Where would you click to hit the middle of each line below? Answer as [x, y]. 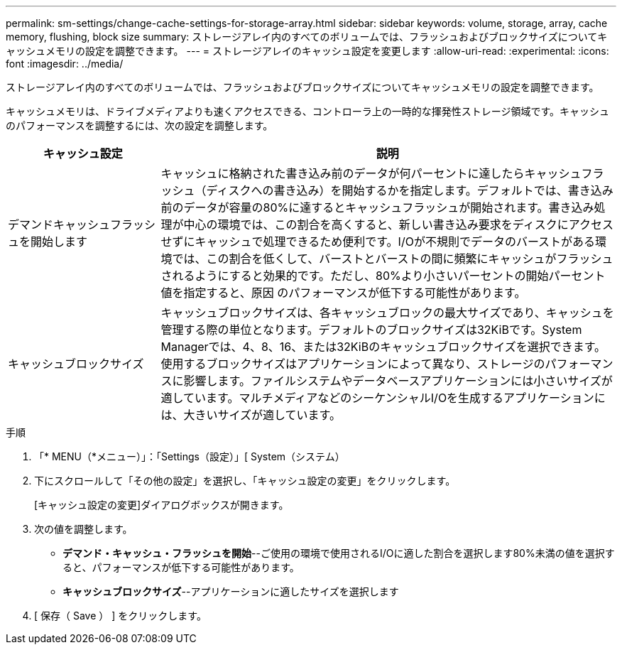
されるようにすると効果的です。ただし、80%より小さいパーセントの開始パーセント [383, 276]
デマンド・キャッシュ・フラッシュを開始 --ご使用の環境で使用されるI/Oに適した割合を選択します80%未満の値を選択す [339, 553]
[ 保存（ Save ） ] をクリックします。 [120, 616]
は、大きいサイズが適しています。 [251, 415]
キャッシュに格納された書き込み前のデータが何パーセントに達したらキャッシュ [371, 173]
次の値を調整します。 [83, 529]
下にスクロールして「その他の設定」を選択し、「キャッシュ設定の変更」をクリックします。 [245, 481]
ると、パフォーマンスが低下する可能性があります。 [181, 567]
